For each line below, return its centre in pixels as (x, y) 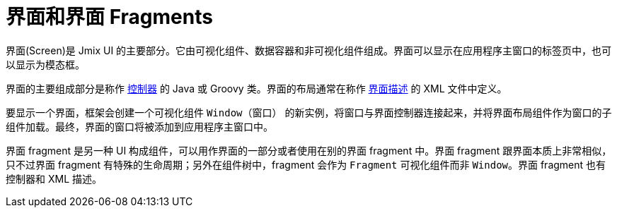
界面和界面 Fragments (109, 17)
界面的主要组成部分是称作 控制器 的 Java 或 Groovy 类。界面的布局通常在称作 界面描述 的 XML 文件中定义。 (256, 88)
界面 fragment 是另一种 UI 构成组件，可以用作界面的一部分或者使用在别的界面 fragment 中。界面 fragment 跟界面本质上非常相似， (309, 150)
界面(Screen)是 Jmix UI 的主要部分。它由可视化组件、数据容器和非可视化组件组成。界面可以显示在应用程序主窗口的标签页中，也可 (309, 50)
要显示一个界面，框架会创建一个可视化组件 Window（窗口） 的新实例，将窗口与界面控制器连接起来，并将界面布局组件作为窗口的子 (309, 112)
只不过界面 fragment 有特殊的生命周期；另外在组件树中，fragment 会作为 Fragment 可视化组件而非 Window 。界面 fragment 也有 (306, 164)
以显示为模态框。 (45, 64)
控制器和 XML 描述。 (54, 178)
